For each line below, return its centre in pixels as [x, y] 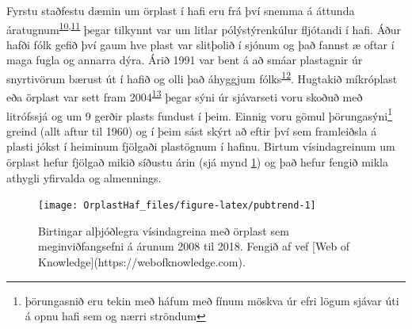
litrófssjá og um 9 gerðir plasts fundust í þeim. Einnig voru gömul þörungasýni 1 [200, 114]
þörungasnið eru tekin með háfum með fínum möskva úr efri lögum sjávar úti [212, 300]
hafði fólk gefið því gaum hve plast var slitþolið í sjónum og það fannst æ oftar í [200, 44]
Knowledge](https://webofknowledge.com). [142, 262]
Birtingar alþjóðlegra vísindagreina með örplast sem [164, 230]
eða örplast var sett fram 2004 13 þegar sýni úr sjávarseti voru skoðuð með [185, 96]
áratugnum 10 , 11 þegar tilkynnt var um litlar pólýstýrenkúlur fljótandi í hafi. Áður [204, 28]
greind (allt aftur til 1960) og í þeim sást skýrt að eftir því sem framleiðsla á [192, 130]
